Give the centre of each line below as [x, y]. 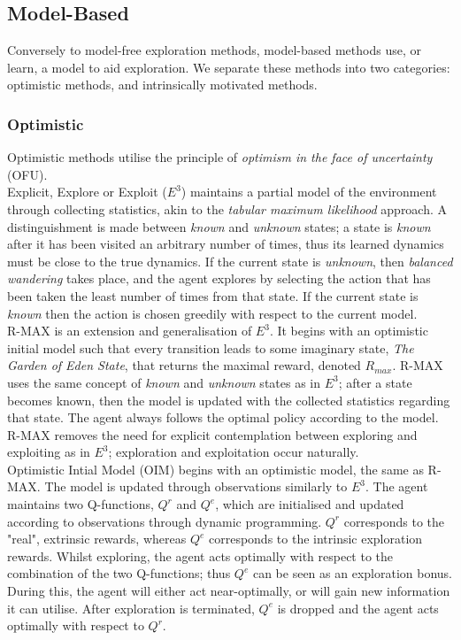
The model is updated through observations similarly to [196, 486]
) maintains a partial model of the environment [309, 192]
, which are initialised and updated [310, 504]
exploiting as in [49, 452]
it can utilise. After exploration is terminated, [131, 608]
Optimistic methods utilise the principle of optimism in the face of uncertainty [220, 157]
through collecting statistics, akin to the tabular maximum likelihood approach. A [227, 208]
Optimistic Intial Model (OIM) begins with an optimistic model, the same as [215, 469]
